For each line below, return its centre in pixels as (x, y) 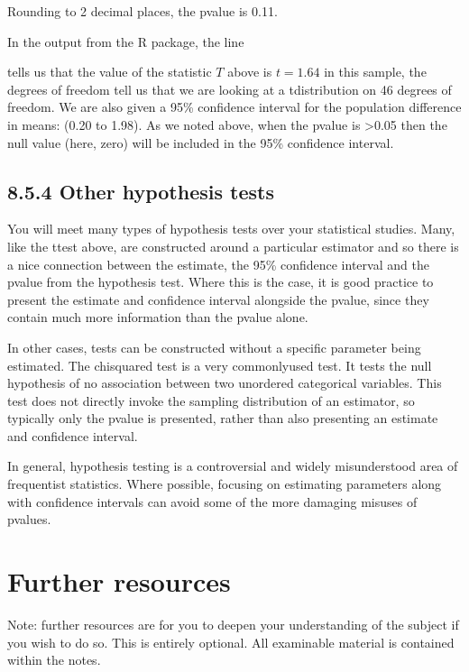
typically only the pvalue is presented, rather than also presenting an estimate (223, 418)
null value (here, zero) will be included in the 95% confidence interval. (201, 142)
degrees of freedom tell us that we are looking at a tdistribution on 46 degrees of (230, 89)
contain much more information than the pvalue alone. (158, 317)
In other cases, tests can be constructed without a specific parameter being (214, 347)
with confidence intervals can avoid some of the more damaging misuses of (212, 501)
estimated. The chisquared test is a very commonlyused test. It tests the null (220, 365)
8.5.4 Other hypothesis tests (141, 191)
